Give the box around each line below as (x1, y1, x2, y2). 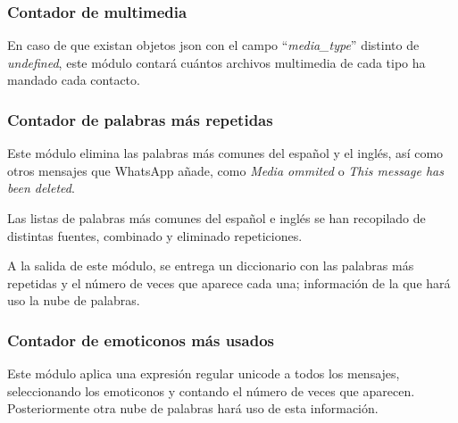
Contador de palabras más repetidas (7, 108, 273, 130)
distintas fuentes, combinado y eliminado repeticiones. (7, 226, 303, 245)
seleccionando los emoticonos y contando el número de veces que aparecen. (7, 381, 415, 400)
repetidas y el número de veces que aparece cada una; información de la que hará (7, 273, 451, 292)
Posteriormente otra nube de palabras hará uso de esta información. (7, 399, 379, 418)
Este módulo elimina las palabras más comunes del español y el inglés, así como (7, 144, 444, 162)
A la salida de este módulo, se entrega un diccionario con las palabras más (7, 256, 414, 275)
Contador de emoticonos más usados (7, 328, 274, 351)
